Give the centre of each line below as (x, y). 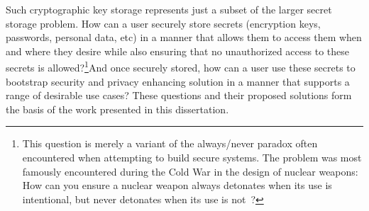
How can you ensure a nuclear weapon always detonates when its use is (177, 185)
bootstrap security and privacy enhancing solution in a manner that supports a (178, 81)
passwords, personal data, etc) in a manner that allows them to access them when (184, 37)
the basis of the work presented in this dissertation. (117, 109)
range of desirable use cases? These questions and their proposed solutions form (179, 95)
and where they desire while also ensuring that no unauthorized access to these (177, 51)
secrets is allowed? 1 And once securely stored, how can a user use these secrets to (181, 67)
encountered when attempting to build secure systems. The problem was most (192, 157)
